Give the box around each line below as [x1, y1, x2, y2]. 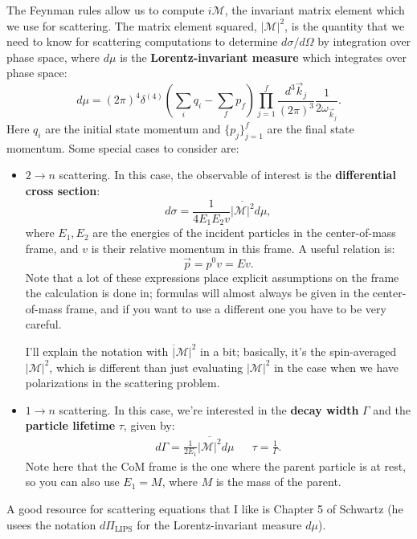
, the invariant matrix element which [224, 2, 405, 18]
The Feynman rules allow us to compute [6, 2, 205, 18]
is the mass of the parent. [215, 473, 341, 490]
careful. [25, 316, 62, 333]
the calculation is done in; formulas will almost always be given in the [25, 284, 370, 301]
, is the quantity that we [284, 17, 405, 34]
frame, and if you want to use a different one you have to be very [66, 300, 386, 316]
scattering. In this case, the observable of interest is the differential [59, 166, 396, 183]
